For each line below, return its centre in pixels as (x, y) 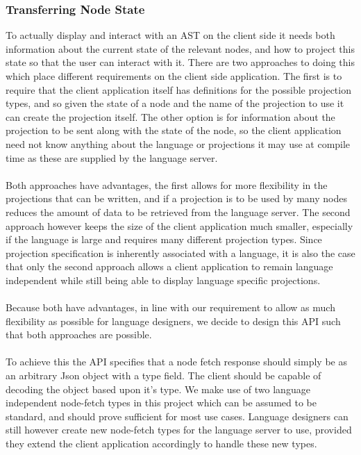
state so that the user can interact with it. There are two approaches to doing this (180, 62)
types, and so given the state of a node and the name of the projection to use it (175, 103)
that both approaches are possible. (79, 334)
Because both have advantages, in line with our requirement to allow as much (170, 307)
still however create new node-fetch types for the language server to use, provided (179, 430)
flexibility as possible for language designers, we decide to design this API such (173, 321)
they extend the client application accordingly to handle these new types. (161, 444)
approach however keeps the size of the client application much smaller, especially (179, 225)
